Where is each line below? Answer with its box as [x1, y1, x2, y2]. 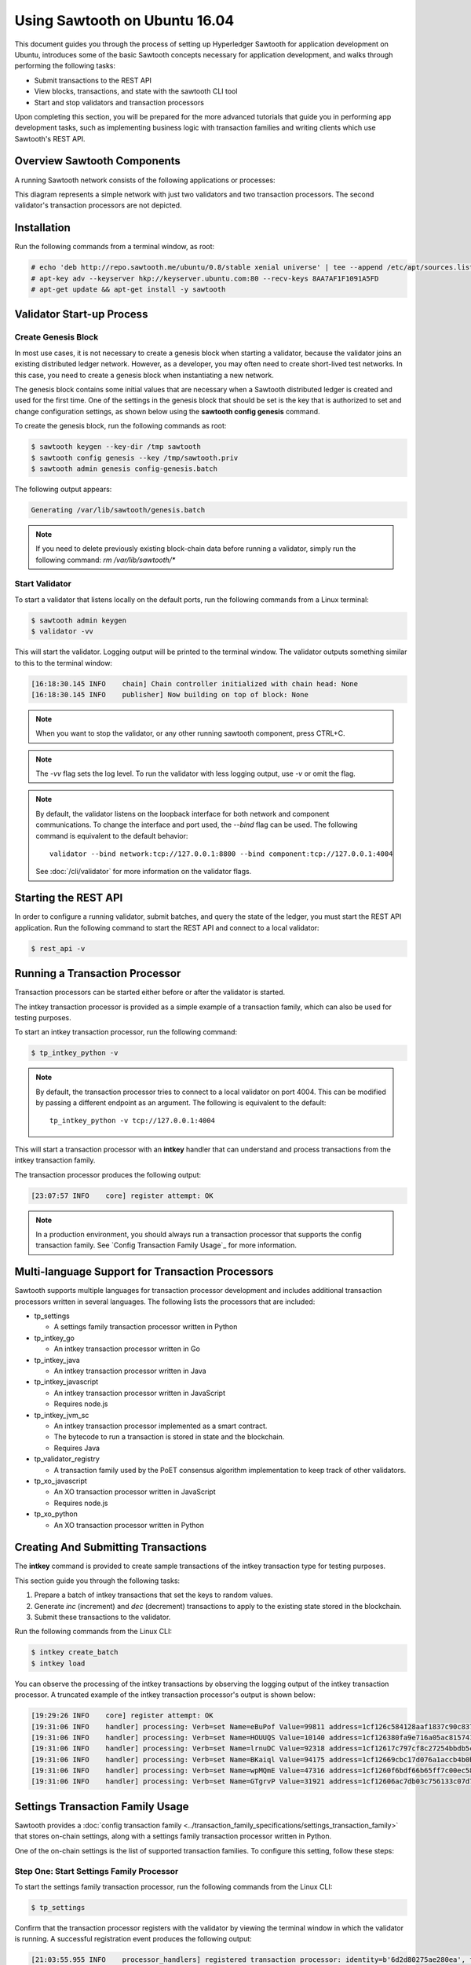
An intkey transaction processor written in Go [53, 1344, 200, 1353]
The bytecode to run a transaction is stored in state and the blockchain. [53, 1432, 285, 1442]
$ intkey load [31, 1658, 86, 1668]
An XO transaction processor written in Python [53, 1520, 204, 1530]
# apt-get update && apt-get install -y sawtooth [31, 285, 226, 294]
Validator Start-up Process [14, 307, 148, 321]
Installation [14, 221, 71, 235]
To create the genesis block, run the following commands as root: [14, 421, 227, 431]
